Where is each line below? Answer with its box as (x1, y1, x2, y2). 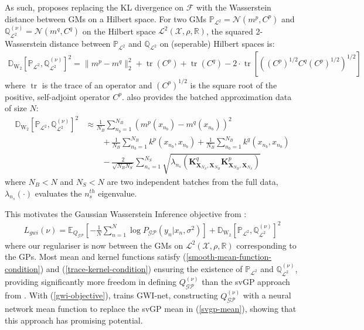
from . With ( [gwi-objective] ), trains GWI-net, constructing (5, 289, 218, 301)
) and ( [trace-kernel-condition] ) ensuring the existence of (40, 262, 243, 274)
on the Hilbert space (82, 25, 156, 37)
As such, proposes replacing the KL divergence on (5, 1, 184, 13)
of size (5, 102, 27, 114)
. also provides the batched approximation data (121, 90, 292, 102)
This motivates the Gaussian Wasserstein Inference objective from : (5, 207, 247, 219)
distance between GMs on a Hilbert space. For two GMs (5, 12, 207, 25)
